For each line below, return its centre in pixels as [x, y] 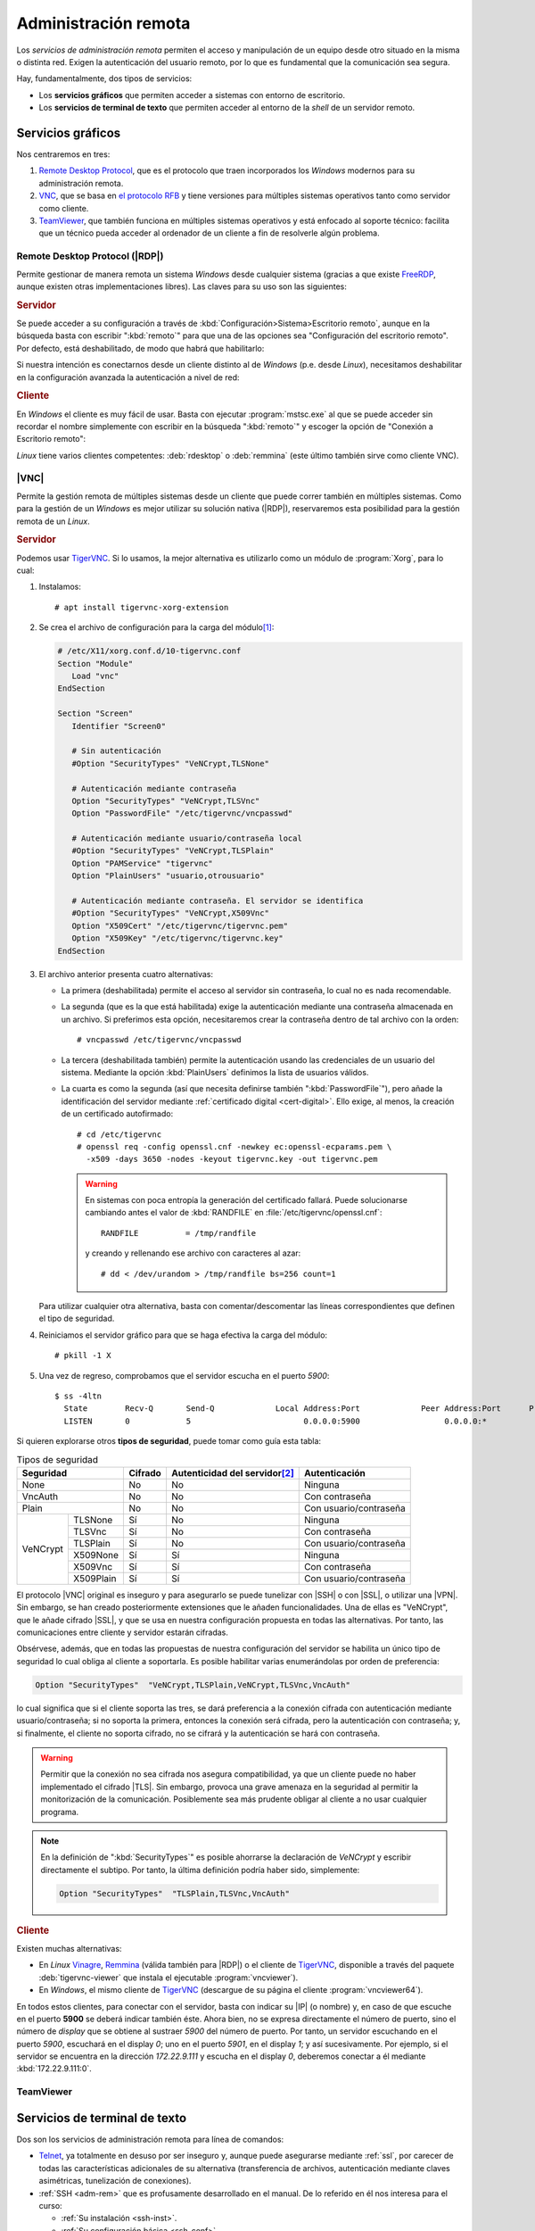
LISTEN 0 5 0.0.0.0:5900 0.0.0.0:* [276, 1421]
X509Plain [95, 1578]
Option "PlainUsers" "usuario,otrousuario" [168, 876]
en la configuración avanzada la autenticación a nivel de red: [128, 377]
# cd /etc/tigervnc [119, 1134]
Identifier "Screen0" [119, 726]
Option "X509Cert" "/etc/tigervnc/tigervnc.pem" [180, 925]
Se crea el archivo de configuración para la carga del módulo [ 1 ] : [156, 627]
